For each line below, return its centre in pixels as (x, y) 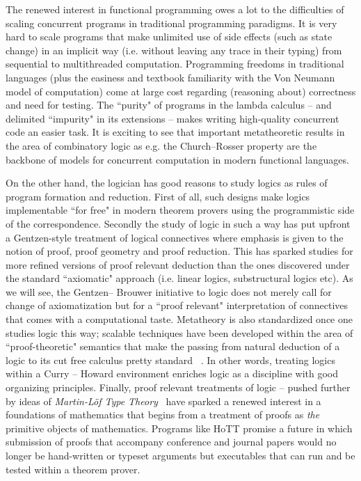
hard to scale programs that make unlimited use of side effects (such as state (169, 37)
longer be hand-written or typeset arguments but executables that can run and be (180, 455)
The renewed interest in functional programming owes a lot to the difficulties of (175, 9)
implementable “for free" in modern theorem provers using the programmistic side (180, 210)
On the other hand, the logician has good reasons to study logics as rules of (167, 183)
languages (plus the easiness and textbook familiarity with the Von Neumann (170, 77)
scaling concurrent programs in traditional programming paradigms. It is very (171, 23)
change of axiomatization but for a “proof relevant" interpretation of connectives (177, 305)
